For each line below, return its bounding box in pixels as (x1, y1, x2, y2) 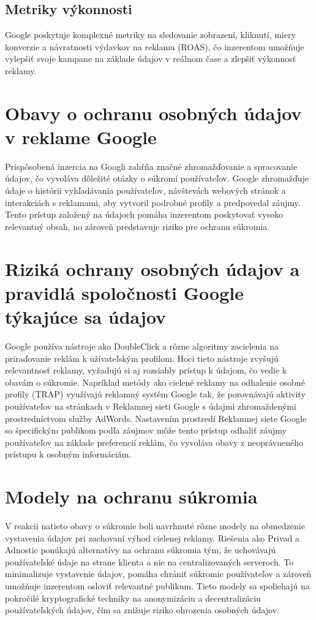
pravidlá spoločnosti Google (5, 280, 244, 305)
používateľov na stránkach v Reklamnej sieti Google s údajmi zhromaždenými (5, 399, 296, 412)
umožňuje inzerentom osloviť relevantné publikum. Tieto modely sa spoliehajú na (5, 579, 310, 592)
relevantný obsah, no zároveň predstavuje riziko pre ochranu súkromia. (5, 220, 270, 232)
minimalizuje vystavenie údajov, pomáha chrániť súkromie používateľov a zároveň (5, 567, 312, 580)
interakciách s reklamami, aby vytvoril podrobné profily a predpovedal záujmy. (5, 196, 301, 209)
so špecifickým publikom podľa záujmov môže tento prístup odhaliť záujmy (5, 424, 287, 437)
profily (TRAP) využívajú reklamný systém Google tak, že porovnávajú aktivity (5, 388, 306, 400)
